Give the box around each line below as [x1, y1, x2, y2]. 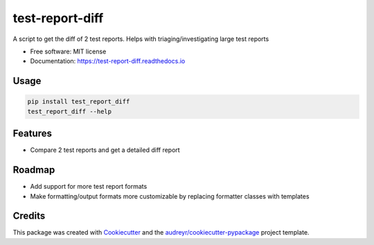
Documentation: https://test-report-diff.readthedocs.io [30, 57, 186, 65]
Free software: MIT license [30, 47, 107, 56]
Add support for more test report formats [30, 183, 148, 191]
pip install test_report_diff [27, 98, 130, 105]
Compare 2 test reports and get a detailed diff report [30, 146, 180, 154]
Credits [12, 210, 46, 222]
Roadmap [12, 164, 55, 176]
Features [12, 128, 52, 140]
